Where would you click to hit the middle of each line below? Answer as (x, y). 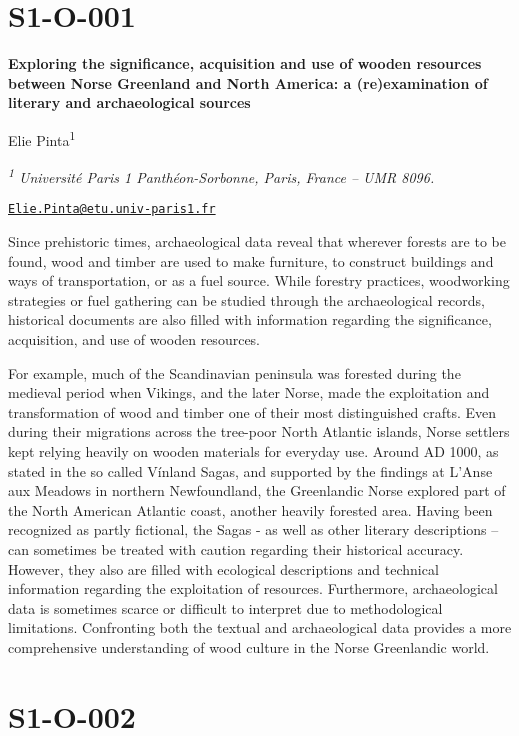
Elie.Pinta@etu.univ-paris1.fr (112, 209)
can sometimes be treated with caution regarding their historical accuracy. (236, 548)
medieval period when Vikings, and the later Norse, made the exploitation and (249, 392)
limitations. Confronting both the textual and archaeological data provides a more (260, 627)
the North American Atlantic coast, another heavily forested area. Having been (250, 509)
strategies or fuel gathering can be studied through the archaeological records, (246, 299)
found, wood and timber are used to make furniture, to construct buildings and (251, 260)
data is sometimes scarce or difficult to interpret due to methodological (225, 607)
